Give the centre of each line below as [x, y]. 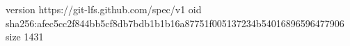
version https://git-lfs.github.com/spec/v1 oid [104, 9]
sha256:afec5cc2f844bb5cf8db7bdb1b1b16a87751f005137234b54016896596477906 [175, 23]
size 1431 [25, 37]
